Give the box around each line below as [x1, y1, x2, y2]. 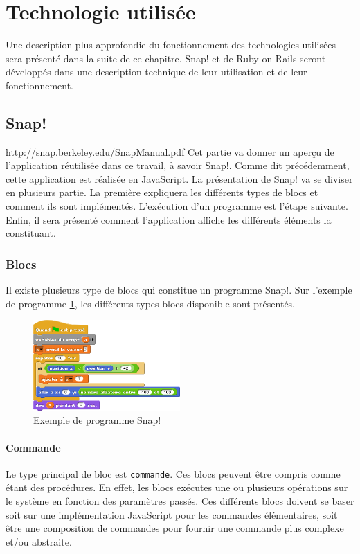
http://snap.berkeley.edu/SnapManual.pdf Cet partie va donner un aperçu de [6, 144, 334, 159]
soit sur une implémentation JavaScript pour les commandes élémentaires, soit [6, 507, 338, 521]
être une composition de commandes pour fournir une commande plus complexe [6, 521, 344, 535]
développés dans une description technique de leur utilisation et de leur [6, 64, 307, 79]
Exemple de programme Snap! [33, 413, 161, 427]
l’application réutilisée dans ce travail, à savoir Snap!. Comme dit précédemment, [6, 158, 350, 172]
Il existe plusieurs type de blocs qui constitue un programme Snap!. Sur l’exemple [6, 283, 352, 297]
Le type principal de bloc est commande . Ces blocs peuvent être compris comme [6, 466, 341, 481]
